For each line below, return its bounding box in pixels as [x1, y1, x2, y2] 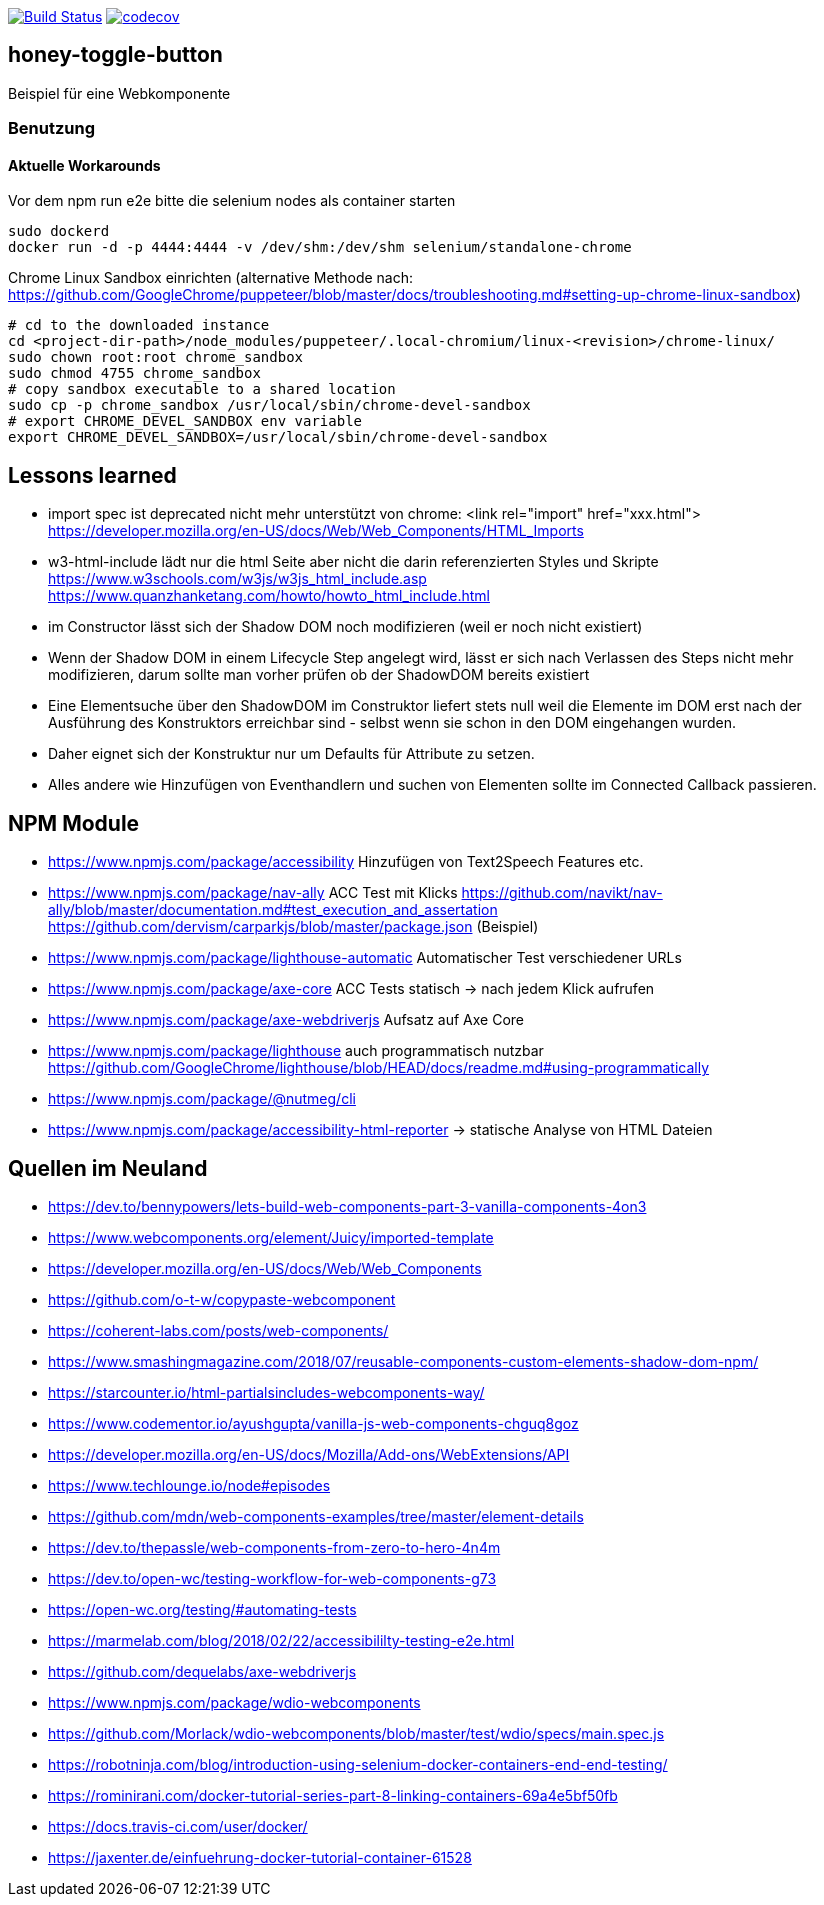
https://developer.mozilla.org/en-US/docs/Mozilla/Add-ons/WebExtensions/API [48, 1445, 570, 1463]
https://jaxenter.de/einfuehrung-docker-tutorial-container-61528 [48, 1848, 472, 1866]
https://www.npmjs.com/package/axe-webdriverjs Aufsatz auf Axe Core [48, 1011, 524, 1029]
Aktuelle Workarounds [8, 156, 161, 174]
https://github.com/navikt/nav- [461, 884, 663, 902]
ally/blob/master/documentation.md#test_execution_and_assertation [48, 901, 498, 919]
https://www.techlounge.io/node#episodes [48, 1476, 331, 1494]
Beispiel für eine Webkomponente [8, 84, 231, 102]
